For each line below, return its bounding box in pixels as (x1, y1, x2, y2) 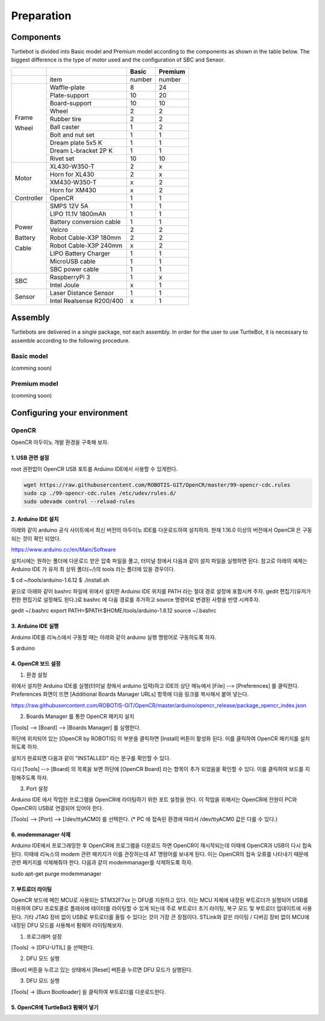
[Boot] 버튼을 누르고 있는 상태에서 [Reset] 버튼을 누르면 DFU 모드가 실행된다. (11, 966, 193, 973)
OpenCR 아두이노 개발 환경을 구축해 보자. (11, 439, 109, 446)
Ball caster (49, 122, 80, 131)
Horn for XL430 (49, 170, 94, 178)
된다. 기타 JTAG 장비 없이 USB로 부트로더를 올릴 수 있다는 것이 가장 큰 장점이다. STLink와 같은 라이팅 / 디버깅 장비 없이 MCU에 (11, 913, 310, 920)
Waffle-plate (49, 83, 85, 92)
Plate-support (49, 91, 90, 99)
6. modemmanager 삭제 (11, 831, 71, 838)
